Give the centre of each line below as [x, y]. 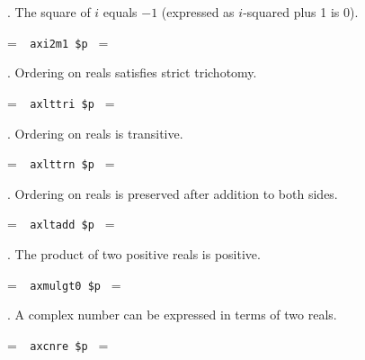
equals [120, 12]
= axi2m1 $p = [58, 42]
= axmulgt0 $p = [64, 284]
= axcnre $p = [58, 344]
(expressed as [198, 12]
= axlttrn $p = [61, 163]
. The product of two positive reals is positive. [134, 254]
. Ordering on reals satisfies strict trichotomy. [132, 72]
